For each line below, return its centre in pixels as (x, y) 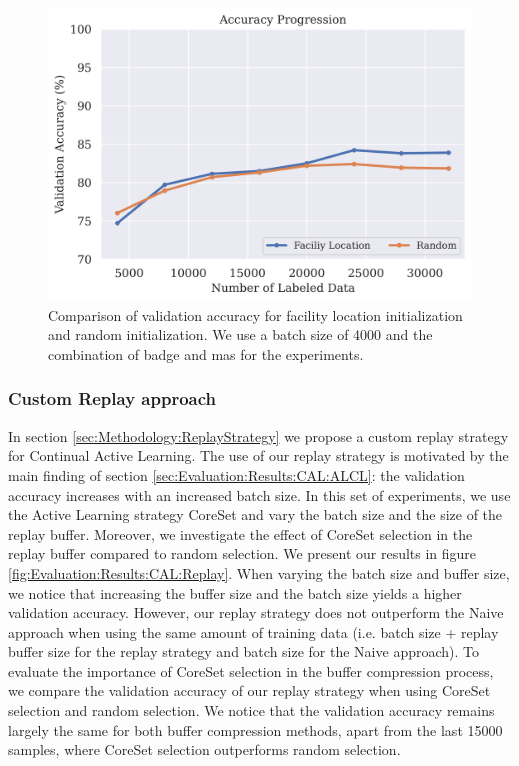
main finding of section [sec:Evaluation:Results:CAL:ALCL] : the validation (236, 474)
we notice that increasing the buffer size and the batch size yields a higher (235, 592)
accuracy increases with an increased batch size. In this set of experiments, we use (259, 494)
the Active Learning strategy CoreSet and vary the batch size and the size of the (255, 514)
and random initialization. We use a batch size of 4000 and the (240, 334)
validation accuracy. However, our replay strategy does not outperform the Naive (256, 612)
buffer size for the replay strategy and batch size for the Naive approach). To (244, 651)
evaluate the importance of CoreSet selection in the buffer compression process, (251, 670)
